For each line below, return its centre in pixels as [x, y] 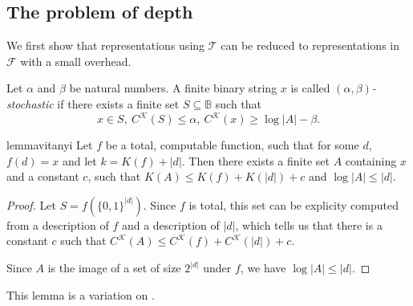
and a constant [43, 176]
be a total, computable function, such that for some [232, 145]
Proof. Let [31, 204]
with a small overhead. [76, 61]
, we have [263, 268]
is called [310, 88]
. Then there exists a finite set [255, 160]
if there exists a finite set [118, 103]
